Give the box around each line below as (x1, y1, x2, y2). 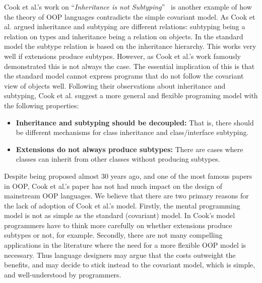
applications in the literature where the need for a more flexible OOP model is (4, 240, 246, 250)
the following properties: (4, 100, 79, 110)
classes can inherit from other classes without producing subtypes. (16, 154, 220, 164)
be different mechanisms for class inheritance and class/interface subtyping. (16, 127, 249, 137)
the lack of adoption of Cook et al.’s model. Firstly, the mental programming (4, 200, 240, 210)
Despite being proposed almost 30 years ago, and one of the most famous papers (4, 170, 252, 181)
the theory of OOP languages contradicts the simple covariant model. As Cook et (4, 11, 255, 22)
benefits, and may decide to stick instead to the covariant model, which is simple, (4, 259, 255, 270)
